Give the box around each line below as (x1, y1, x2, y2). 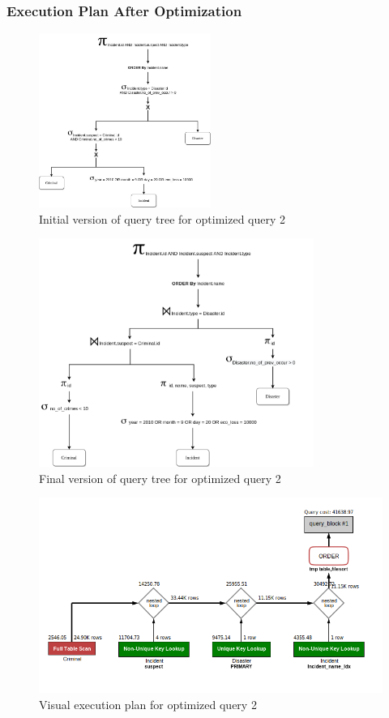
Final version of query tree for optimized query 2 (39, 469, 281, 486)
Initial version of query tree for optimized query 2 (39, 210, 286, 227)
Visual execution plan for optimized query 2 (39, 695, 257, 712)
